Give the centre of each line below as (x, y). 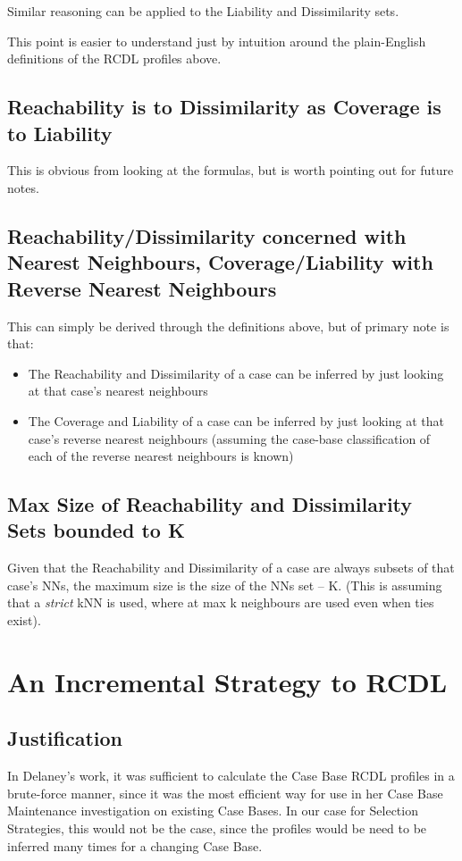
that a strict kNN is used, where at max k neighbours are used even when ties (221, 602)
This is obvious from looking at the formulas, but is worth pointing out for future (231, 170)
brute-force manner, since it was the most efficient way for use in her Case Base (225, 793)
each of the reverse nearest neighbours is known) (161, 456)
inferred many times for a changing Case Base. (135, 845)
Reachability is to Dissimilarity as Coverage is (224, 107)
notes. (23, 187)
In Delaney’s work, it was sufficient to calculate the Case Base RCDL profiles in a (231, 776)
